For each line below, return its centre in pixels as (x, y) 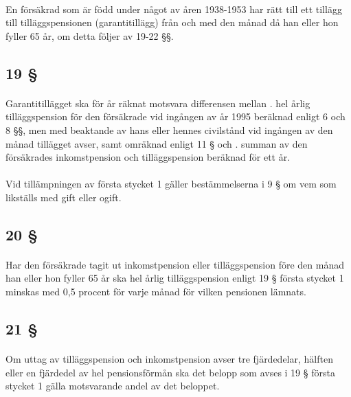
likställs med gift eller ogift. (64, 197)
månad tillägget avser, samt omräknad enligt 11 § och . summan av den (157, 143)
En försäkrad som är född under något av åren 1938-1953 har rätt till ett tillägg (174, 9)
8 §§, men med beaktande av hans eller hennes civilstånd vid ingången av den (169, 129)
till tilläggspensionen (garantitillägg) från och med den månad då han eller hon (172, 22)
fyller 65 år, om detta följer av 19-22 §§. (90, 35)
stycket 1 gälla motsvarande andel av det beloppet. (113, 386)
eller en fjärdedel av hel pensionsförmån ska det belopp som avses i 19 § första (170, 372)
